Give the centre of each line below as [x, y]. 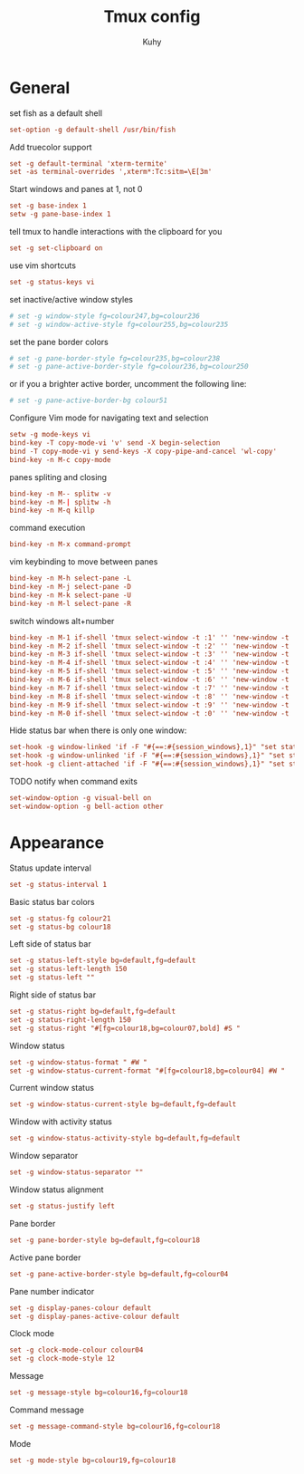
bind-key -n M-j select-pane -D [70, 587]
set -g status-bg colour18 [60, 927]
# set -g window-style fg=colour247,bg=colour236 [105, 316]
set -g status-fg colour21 [60, 918]
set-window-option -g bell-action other [87, 806]
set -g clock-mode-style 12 [62, 1359]
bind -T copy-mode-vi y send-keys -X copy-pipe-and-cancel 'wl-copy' [143, 451]
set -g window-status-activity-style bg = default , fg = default [125, 1139]
